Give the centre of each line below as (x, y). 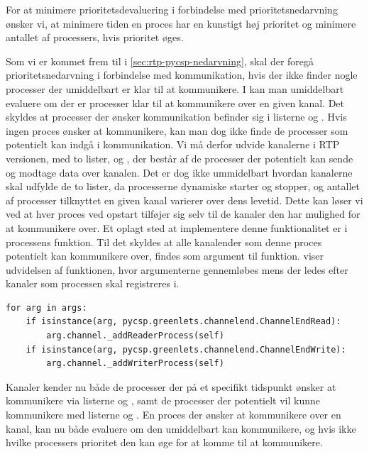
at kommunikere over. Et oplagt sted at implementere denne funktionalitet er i (177, 227)
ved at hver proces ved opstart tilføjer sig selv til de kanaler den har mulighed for (183, 214)
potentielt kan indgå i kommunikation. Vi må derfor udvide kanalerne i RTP (173, 144)
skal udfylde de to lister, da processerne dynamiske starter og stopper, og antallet (183, 186)
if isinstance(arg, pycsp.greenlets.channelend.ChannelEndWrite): (186, 349)
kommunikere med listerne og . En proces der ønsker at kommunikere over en (174, 415)
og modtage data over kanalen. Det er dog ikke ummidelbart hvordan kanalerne (179, 172)
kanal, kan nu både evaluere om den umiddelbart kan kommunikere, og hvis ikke (181, 428)
